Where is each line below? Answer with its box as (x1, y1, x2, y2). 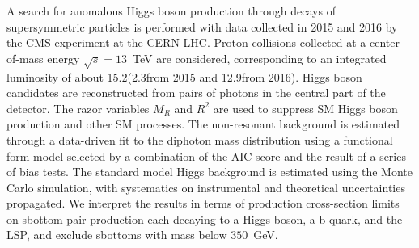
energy (47, 49, 80, 66)
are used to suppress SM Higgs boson (213, 99, 398, 116)
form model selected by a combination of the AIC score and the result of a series (6, 147, 406, 164)
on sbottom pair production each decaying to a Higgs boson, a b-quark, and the (6, 210, 403, 227)
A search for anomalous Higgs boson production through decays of (6, 2, 336, 19)
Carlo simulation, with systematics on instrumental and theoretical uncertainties (6, 179, 405, 195)
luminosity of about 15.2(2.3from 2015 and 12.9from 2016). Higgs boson (6, 68, 362, 85)
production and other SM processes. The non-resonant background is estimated (6, 116, 400, 132)
